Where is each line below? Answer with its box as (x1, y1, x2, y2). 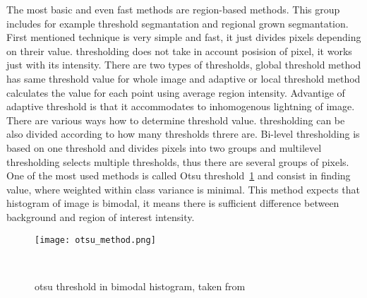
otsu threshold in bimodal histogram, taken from (35, 278, 246, 293)
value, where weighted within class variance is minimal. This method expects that (6, 181, 360, 196)
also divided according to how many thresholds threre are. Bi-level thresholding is (6, 126, 360, 141)
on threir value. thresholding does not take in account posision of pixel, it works (6, 43, 352, 58)
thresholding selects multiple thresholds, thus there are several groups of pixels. (6, 154, 349, 169)
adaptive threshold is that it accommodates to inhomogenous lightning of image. (6, 99, 355, 114)
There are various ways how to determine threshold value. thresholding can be (6, 112, 345, 127)
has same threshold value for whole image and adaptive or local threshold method (6, 71, 361, 85)
